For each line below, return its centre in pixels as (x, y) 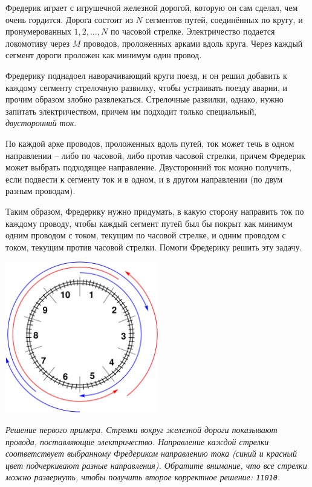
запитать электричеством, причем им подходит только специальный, (131, 111)
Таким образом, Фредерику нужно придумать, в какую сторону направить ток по (155, 211)
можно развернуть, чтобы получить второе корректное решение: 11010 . (143, 477)
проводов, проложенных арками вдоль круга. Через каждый (193, 43)
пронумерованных (38, 31)
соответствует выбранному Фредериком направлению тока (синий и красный (151, 453)
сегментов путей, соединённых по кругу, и (224, 19)
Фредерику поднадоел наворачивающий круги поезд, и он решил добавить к (146, 75)
